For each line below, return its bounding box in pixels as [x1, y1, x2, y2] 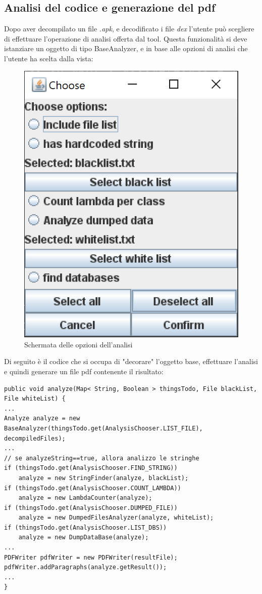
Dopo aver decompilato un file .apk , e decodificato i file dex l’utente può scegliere [4, 23, 254, 34]
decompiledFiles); [4, 434, 66, 442]
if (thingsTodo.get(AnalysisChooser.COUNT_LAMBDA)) [4, 484, 181, 492]
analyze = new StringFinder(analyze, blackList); [18, 474, 189, 482]
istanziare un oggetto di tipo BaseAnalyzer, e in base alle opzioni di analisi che [4, 43, 248, 54]
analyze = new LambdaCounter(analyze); [18, 494, 152, 502]
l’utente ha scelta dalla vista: [4, 53, 93, 63]
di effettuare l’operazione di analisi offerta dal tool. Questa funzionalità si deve [4, 33, 247, 44]
